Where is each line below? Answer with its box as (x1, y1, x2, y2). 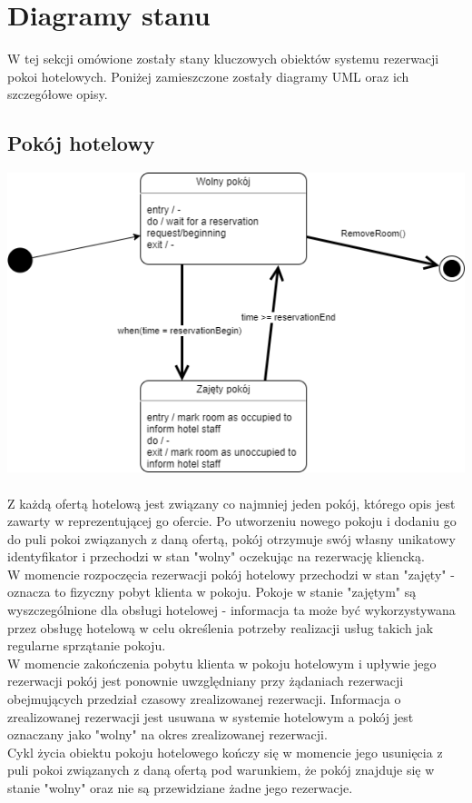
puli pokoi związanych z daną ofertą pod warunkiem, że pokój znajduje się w (7, 760, 435, 779)
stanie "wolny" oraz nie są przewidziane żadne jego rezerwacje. (7, 778, 353, 797)
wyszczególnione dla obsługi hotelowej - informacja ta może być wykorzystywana (7, 600, 456, 620)
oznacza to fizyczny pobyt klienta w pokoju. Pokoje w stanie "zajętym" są (7, 582, 417, 601)
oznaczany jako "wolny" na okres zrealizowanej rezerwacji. (7, 725, 328, 744)
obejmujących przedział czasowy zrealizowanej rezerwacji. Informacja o (7, 689, 401, 709)
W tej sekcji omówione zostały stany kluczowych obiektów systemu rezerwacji (7, 49, 439, 68)
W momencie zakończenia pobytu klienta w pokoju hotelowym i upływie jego (7, 653, 437, 672)
